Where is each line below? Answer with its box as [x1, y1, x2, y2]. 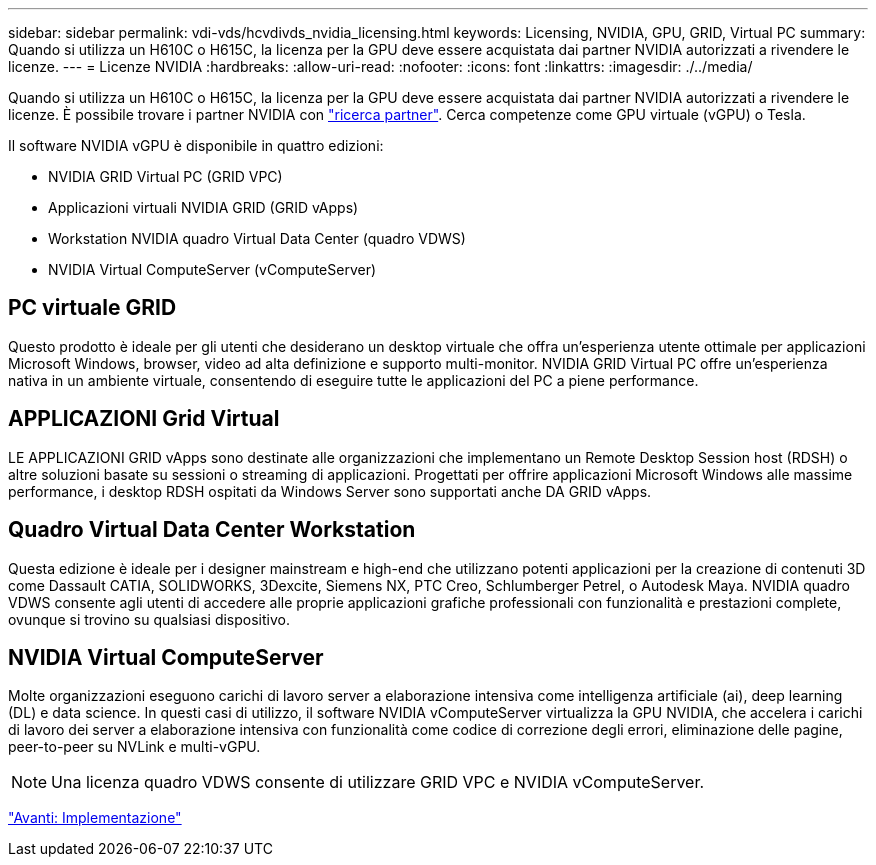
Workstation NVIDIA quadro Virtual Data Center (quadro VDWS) [48, 230, 466, 247]
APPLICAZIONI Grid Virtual [8, 406, 280, 432]
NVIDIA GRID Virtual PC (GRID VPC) [48, 168, 283, 185]
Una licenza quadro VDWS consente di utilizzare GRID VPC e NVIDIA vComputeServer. [51, 772, 705, 793]
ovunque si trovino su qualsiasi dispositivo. [8, 610, 290, 628]
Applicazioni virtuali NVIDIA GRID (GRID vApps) [48, 199, 359, 216]
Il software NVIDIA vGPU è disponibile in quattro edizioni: [8, 137, 384, 154]
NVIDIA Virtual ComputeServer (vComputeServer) [48, 261, 377, 278]
